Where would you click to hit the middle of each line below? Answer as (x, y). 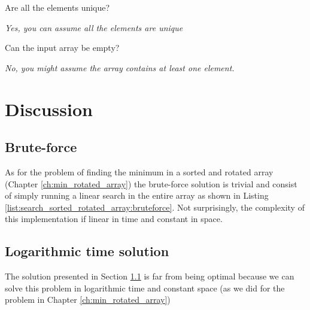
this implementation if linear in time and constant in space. (114, 219)
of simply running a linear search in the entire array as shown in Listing (137, 195)
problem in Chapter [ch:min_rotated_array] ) (88, 300)
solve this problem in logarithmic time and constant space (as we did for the (145, 288)
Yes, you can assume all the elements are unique (94, 27)
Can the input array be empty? (62, 48)
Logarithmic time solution (87, 251)
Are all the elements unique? (57, 7)
